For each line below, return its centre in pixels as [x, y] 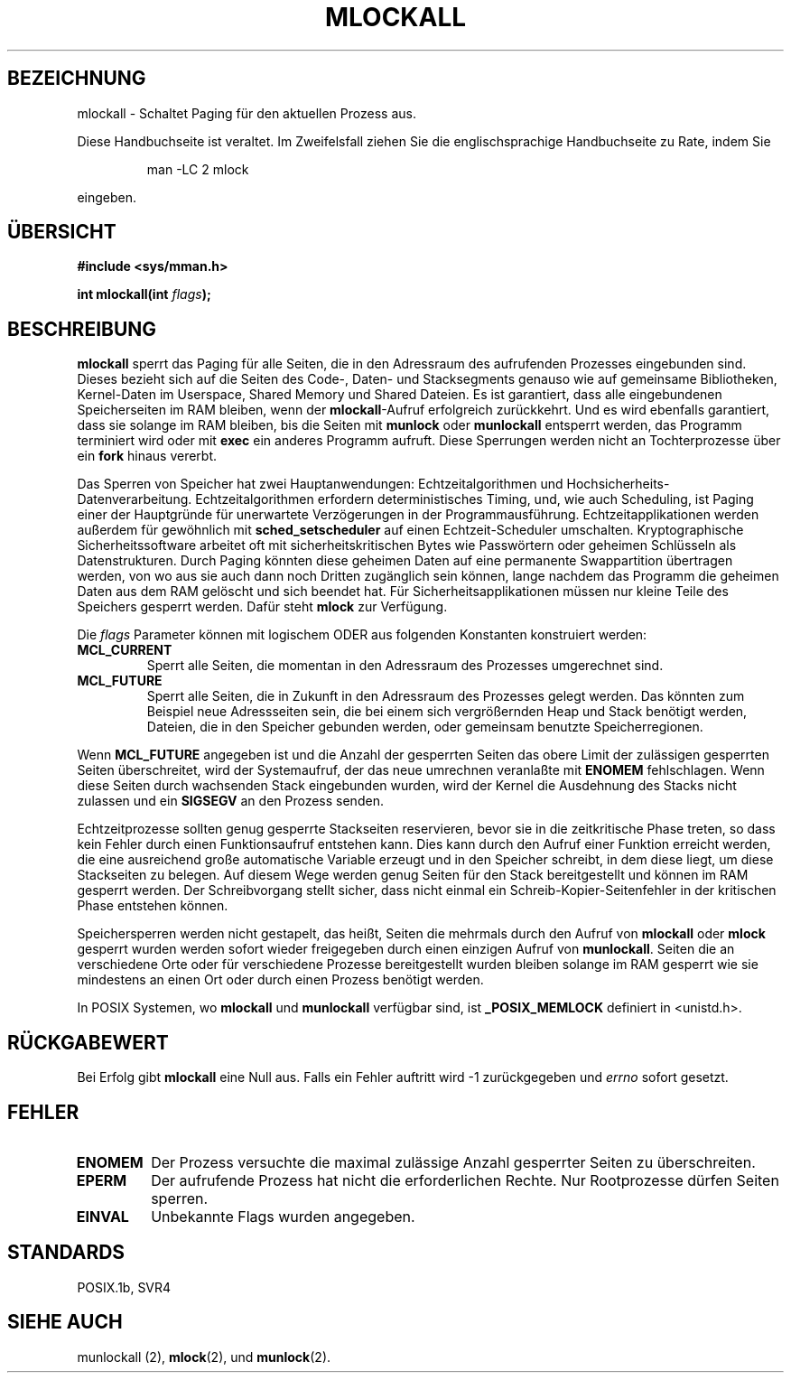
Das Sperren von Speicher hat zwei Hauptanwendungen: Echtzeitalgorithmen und [320, 484]
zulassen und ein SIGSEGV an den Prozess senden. [230, 801]
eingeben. [107, 197]
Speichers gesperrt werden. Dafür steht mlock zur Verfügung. [262, 607]
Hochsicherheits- [618, 484]
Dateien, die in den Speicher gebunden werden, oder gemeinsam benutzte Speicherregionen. [425, 727]
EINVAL [102, 1216]
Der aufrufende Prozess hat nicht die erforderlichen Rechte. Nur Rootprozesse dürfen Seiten [465, 1180]
